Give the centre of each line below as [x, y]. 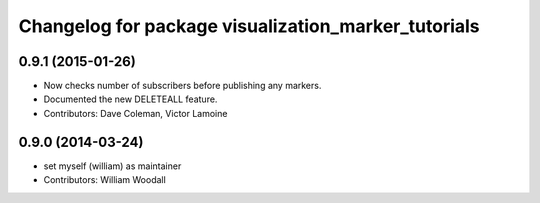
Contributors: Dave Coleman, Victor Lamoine [135, 113]
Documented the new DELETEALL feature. [130, 99]
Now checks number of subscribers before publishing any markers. [182, 86]
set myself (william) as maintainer [112, 166]
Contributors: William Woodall [105, 180]
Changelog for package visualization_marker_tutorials [249, 26]
